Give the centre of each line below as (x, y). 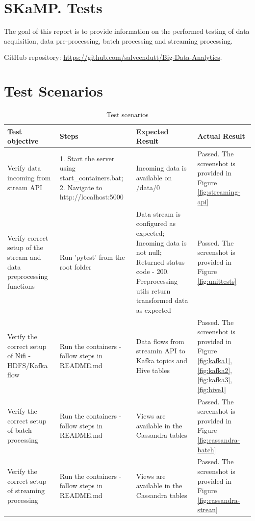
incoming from (29, 178)
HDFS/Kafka (27, 365)
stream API (25, 187)
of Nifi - (19, 356)
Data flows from (160, 341)
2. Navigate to (81, 187)
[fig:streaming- (219, 192)
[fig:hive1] (212, 389)
